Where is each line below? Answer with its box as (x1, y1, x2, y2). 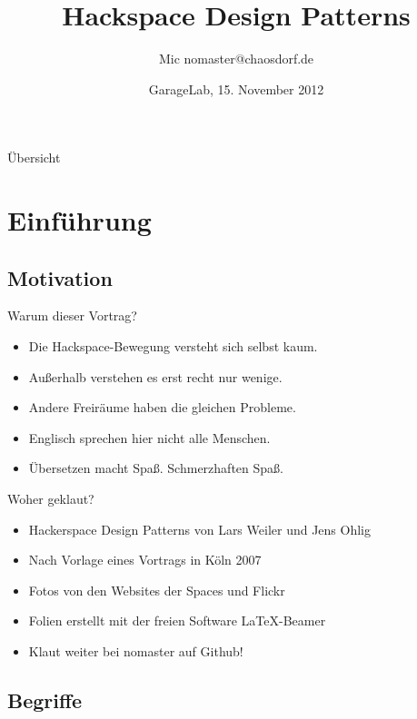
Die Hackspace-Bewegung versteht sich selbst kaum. (28, 337, 318, 356)
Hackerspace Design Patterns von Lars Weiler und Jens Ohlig (28, 519, 371, 538)
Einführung (7, 202, 152, 239)
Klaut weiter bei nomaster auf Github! (28, 642, 243, 661)
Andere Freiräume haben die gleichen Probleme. (28, 398, 296, 417)
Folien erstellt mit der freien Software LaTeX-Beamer (28, 611, 326, 630)
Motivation (7, 263, 113, 291)
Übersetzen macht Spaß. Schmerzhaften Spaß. (28, 458, 283, 478)
